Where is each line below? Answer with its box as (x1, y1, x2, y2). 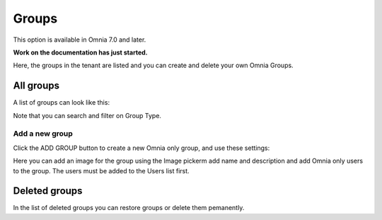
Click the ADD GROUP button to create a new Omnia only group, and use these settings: (13, 144, 270, 152)
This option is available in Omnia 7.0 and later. (13, 35, 146, 44)
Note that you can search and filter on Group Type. (13, 111, 162, 120)
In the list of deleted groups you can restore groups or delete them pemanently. (13, 204, 245, 212)
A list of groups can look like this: (13, 98, 110, 107)
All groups (13, 80, 60, 92)
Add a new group (13, 129, 74, 139)
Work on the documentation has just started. (13, 48, 148, 57)
